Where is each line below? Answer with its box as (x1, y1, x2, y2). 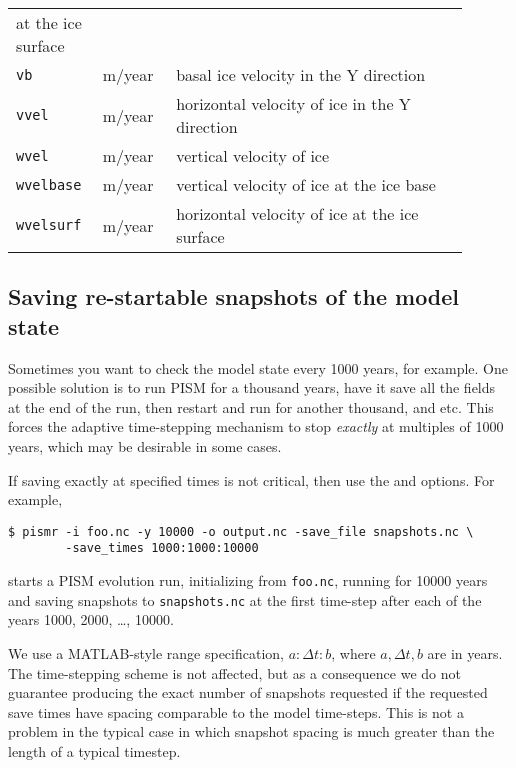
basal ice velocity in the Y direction (176, 63, 426, 86)
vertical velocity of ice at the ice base (176, 173, 436, 196)
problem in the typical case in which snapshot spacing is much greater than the (8, 721, 495, 742)
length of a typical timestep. (8, 740, 181, 761)
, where (331, 642, 376, 663)
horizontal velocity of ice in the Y (176, 92, 411, 115)
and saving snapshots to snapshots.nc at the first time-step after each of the (8, 589, 482, 610)
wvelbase (16, 176, 82, 193)
